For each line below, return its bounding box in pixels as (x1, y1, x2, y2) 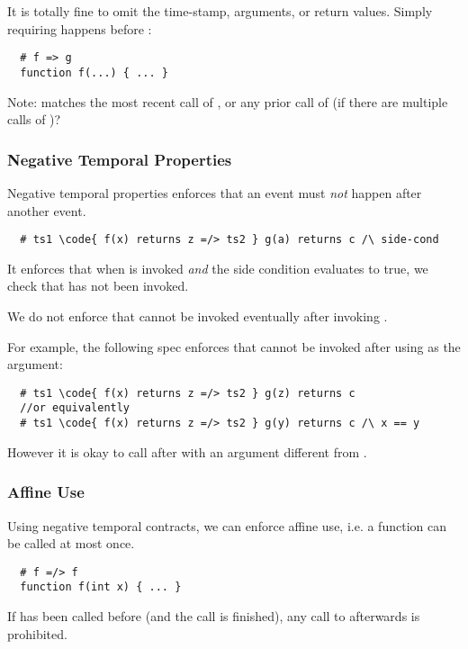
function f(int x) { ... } (20, 581, 182, 594)
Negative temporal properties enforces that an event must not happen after (7, 183, 422, 202)
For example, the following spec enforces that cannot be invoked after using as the (7, 337, 461, 356)
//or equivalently (20, 401, 130, 415)
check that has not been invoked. (7, 276, 189, 295)
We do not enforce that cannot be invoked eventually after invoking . (7, 306, 388, 325)
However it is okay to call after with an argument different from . (7, 442, 367, 461)
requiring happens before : (7, 19, 152, 38)
